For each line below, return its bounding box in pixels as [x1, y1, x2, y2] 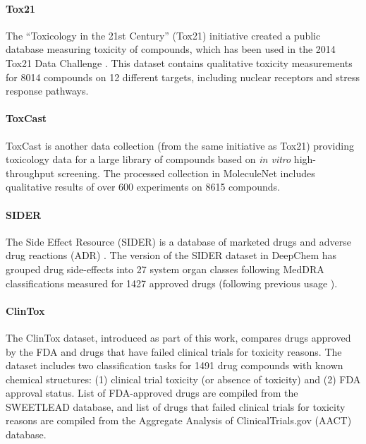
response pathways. [6, 83, 89, 98]
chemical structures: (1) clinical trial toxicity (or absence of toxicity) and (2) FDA [6, 371, 361, 386]
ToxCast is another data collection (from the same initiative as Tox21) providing [6, 138, 354, 152]
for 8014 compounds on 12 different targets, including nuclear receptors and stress [6, 69, 360, 84]
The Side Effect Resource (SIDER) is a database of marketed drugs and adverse [6, 234, 351, 248]
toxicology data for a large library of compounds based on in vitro [6, 152, 291, 167]
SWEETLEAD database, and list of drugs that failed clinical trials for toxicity [6, 399, 346, 414]
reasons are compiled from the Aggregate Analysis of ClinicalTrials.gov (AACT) [6, 413, 352, 428]
